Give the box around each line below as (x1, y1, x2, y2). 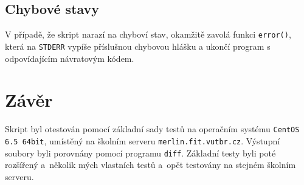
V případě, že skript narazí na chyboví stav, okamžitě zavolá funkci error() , (5, 28, 291, 41)
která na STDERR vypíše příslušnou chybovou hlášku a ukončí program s (5, 39, 271, 52)
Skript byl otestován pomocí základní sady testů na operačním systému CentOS (5, 123, 300, 135)
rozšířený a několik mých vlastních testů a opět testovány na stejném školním (5, 158, 296, 171)
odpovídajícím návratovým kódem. (5, 52, 134, 64)
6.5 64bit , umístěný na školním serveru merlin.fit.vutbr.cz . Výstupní (5, 134, 280, 147)
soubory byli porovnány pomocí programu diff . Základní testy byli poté (5, 146, 276, 159)
